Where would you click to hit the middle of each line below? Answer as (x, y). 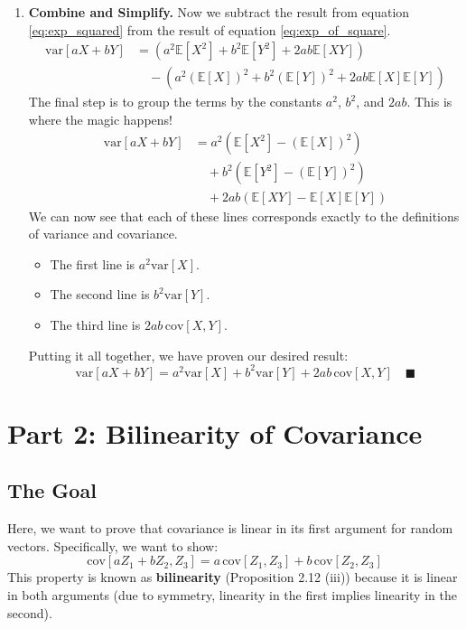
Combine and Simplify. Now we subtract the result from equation (219, 12)
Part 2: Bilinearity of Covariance (215, 432)
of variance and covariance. (103, 234)
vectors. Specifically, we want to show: (113, 545)
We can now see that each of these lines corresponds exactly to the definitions (244, 216)
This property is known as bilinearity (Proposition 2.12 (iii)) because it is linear (233, 577)
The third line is (95, 324)
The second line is (100, 294)
